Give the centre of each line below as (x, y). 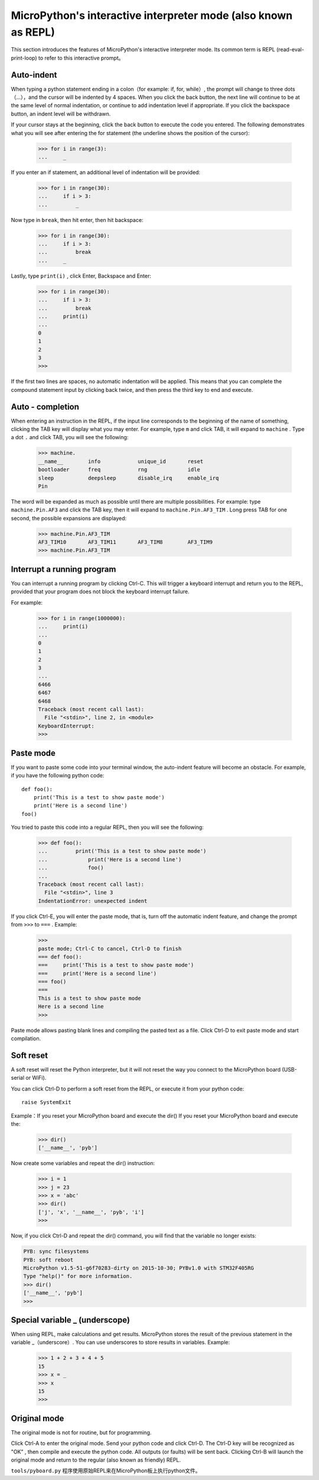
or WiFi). (36, 1078)
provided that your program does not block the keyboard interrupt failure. (100, 591)
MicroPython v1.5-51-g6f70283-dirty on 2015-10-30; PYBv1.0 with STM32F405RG (139, 1268)
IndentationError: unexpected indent (93, 901)
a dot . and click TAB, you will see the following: (70, 437)
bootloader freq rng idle (119, 470)
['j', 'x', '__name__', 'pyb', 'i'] (91, 1212)
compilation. (26, 1038)
